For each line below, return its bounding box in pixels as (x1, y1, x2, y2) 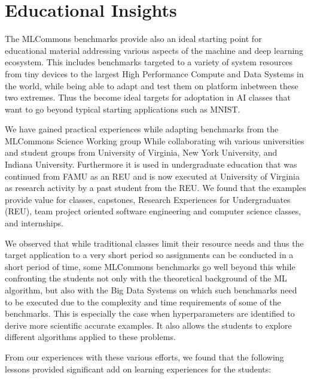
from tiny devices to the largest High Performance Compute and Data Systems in (5, 67, 304, 80)
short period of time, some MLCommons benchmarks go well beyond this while (5, 260, 295, 272)
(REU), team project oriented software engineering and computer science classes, (5, 205, 301, 217)
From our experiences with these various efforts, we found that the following (5, 350, 284, 363)
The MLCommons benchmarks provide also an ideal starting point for (5, 32, 262, 45)
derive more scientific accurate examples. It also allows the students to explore (5, 319, 292, 331)
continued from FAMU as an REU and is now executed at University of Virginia (5, 169, 300, 182)
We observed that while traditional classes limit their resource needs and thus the (5, 237, 304, 249)
